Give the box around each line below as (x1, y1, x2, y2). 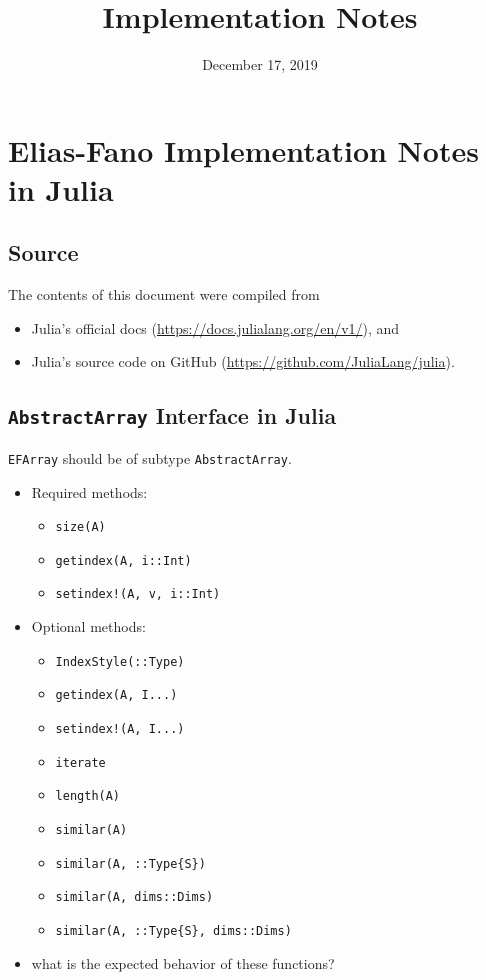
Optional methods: (31, 616, 146, 637)
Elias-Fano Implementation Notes (8, 129, 479, 170)
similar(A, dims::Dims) (55, 890, 214, 905)
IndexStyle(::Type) (55, 654, 185, 669)
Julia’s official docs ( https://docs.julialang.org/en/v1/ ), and (31, 317, 400, 338)
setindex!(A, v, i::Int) (55, 587, 221, 602)
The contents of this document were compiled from (8, 284, 320, 305)
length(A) (55, 789, 121, 804)
